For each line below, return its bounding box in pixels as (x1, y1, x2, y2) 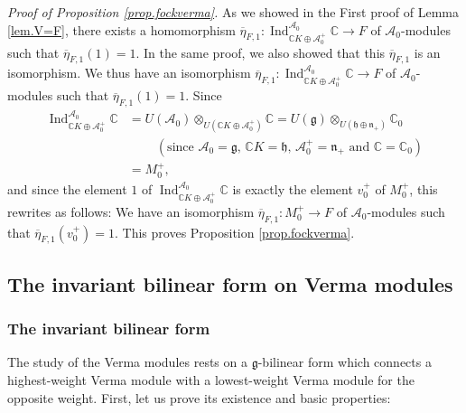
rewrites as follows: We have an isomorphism (7, 202, 255, 221)
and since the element (7, 179, 127, 198)
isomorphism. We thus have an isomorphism (7, 63, 251, 82)
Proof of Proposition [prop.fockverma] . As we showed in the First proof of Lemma (7, 3, 460, 21)
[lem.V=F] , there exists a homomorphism (7, 20, 236, 39)
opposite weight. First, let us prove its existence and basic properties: (7, 388, 391, 407)
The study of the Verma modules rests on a (7, 352, 247, 371)
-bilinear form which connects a (257, 352, 432, 371)
